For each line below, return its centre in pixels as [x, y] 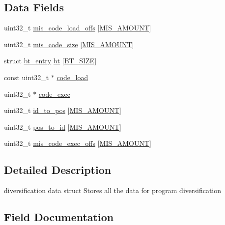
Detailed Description [58, 170]
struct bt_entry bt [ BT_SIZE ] [50, 61]
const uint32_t [27, 77]
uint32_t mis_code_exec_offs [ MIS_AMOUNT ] [78, 143]
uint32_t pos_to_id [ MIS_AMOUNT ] [63, 127]
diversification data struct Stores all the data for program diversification [113, 190]
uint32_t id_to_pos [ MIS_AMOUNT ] [63, 110]
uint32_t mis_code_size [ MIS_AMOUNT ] [69, 44]
